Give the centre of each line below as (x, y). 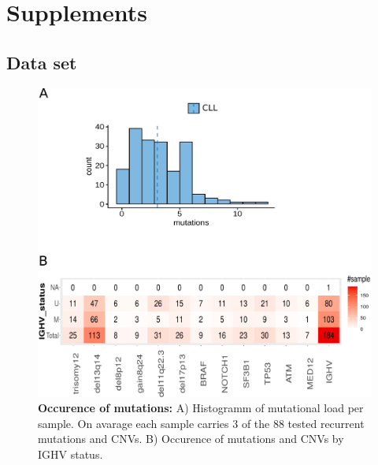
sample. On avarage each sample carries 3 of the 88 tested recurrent (201, 423)
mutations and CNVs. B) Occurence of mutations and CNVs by (191, 439)
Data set (42, 62)
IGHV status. (70, 454)
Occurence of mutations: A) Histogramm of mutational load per (201, 408)
